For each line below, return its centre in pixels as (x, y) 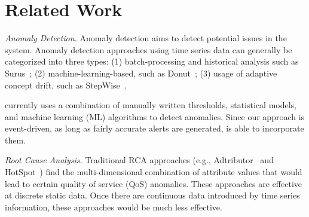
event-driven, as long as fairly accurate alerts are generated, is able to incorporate (154, 128)
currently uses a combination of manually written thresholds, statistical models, (151, 105)
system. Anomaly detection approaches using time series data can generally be (149, 49)
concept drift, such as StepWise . (66, 85)
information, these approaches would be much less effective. (114, 207)
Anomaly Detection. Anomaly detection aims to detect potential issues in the (146, 38)
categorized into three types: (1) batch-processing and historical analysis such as (152, 61)
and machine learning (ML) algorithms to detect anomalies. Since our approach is (155, 116)
